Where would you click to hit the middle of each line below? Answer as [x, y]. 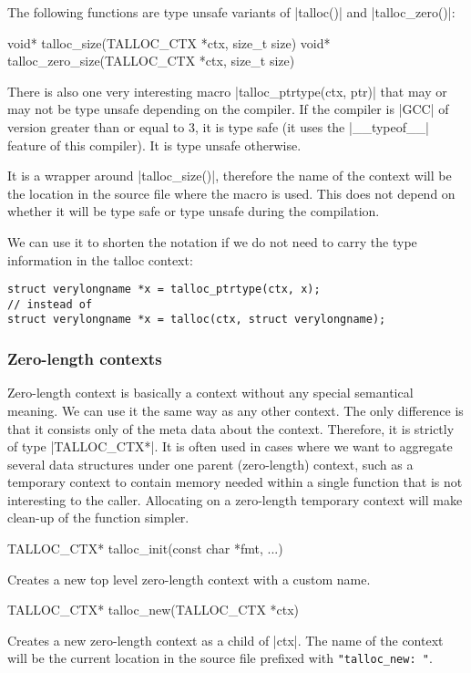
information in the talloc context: [100, 259]
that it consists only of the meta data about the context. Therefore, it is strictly [231, 428]
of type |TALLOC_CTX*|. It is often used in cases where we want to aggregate [230, 446]
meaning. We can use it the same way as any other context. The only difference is [235, 410]
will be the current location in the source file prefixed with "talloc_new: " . [220, 658]
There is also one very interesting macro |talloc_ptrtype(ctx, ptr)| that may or [227, 91]
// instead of [50, 304]
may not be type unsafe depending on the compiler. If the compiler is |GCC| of [228, 109]
